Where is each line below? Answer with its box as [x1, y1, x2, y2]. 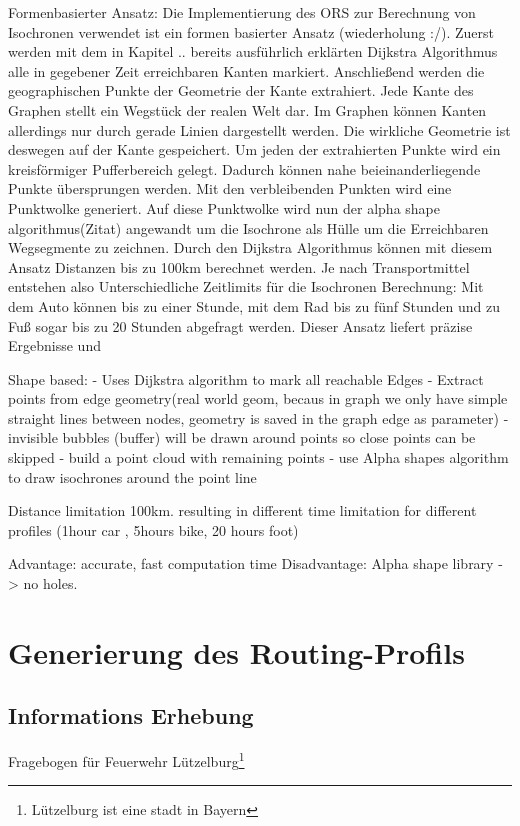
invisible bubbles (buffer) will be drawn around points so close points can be [8, 427, 476, 448]
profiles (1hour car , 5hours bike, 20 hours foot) [8, 519, 299, 540]
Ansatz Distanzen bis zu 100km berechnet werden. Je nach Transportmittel [8, 256, 470, 277]
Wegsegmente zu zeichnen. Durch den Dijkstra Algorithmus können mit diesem [8, 237, 493, 258]
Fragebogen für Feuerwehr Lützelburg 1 [8, 748, 245, 771]
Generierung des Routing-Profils [8, 631, 465, 672]
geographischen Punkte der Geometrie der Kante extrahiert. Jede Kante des [8, 80, 474, 101]
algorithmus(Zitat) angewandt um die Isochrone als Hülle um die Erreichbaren [8, 217, 489, 238]
